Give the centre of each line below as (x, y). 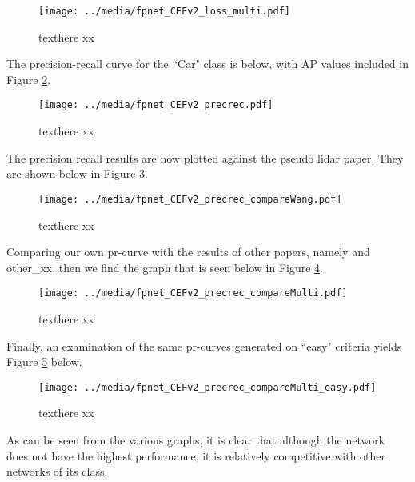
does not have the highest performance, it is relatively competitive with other (196, 455)
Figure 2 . (29, 79)
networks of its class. (57, 471)
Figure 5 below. (44, 361)
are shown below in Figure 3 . (77, 173)
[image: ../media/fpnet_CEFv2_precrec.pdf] (156, 105)
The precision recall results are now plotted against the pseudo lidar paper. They (205, 157)
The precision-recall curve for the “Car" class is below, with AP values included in (207, 64)
